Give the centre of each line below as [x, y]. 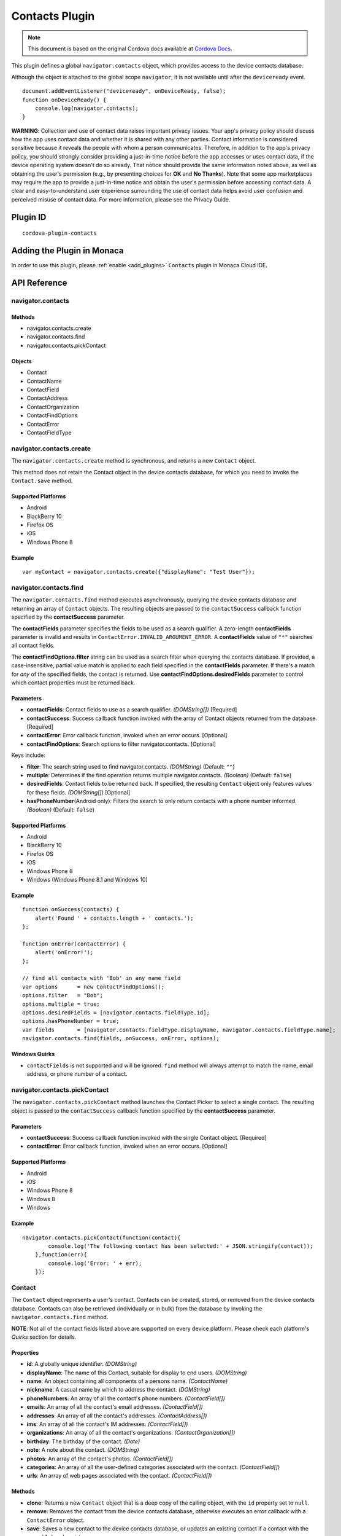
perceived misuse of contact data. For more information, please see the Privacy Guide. [121, 199]
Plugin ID [29, 217]
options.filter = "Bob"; [63, 996]
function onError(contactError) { [74, 944]
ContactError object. [56, 1520]
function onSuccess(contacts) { [71, 910]
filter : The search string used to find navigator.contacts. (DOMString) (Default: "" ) [131, 766]
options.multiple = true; [61, 1004]
